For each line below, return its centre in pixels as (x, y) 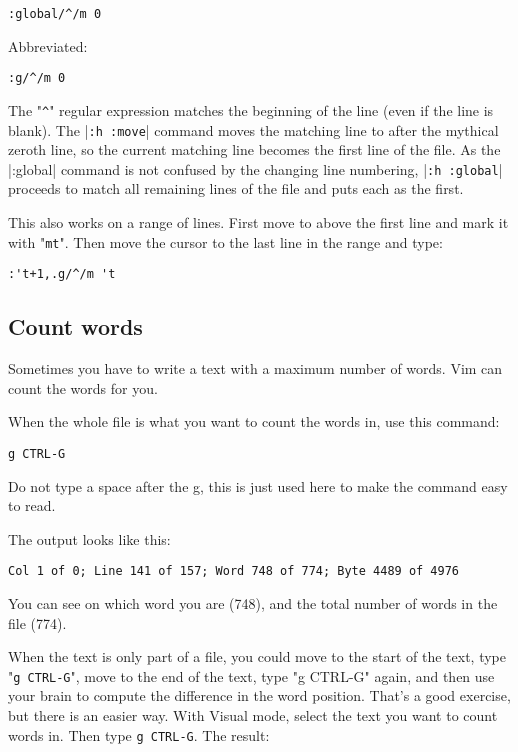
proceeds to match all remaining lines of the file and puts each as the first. (236, 188)
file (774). (37, 622)
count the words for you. (83, 387)
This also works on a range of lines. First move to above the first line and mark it (258, 222)
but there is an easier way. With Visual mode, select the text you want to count (253, 715)
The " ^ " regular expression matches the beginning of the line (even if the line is (251, 109)
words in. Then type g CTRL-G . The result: (139, 734)
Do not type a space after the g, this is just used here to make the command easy (258, 485)
